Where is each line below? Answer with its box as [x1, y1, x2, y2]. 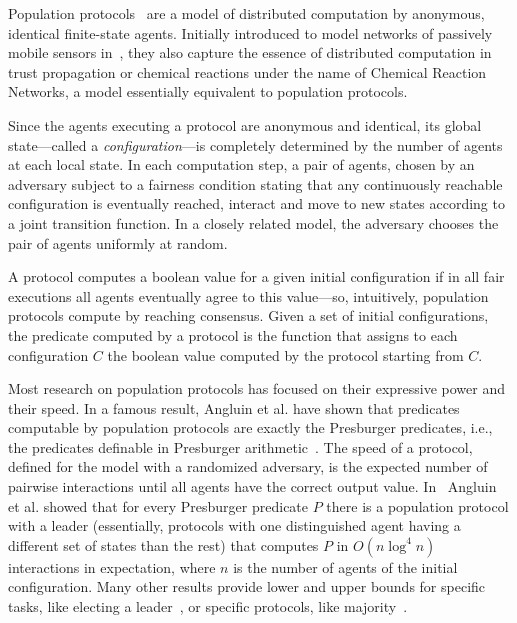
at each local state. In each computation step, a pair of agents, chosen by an [8, 154, 475, 175]
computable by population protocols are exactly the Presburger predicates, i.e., [8, 417, 493, 438]
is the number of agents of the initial [233, 556, 458, 577]
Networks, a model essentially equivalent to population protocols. [8, 81, 408, 102]
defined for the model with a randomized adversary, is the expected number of [8, 456, 488, 477]
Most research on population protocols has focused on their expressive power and [8, 378, 505, 399]
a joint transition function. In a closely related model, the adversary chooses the [8, 212, 499, 233]
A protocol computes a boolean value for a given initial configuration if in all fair [8, 266, 505, 287]
